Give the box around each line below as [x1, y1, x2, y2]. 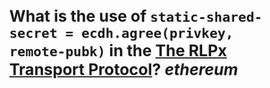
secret [9, 25, 58, 42]
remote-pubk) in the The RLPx [9, 41, 228, 61]
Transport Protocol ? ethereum [9, 60, 239, 80]
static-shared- [149, 9, 263, 26]
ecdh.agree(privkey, [80, 25, 234, 42]
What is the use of [9, 6, 148, 27]
